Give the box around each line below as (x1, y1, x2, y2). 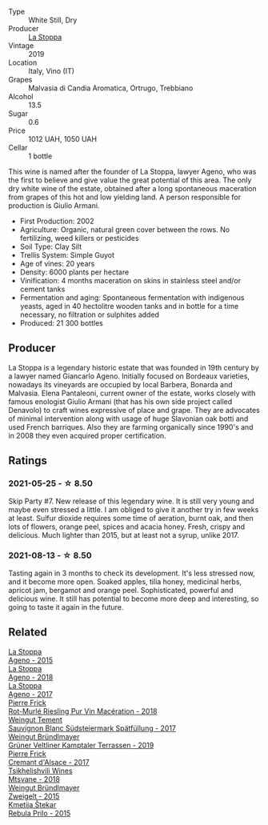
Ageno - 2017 (8, 689, 54, 699)
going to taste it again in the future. (8, 602, 124, 611)
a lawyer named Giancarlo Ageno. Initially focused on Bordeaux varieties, (8, 371, 250, 381)
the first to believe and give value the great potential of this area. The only (8, 175, 252, 185)
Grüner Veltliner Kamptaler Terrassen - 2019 (8, 740, 154, 750)
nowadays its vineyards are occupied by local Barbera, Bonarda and (8, 379, 233, 389)
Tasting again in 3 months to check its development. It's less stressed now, (8, 568, 255, 578)
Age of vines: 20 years (19, 259, 95, 268)
